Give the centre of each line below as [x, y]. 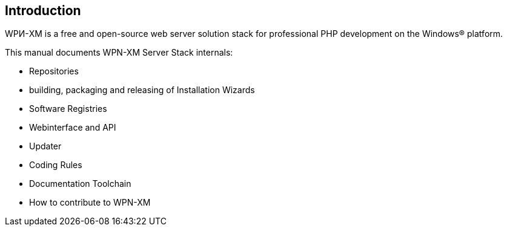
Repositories [54, 71]
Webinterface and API [73, 128]
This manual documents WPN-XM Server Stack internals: [119, 53]
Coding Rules [56, 165]
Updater [45, 146]
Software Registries [68, 109]
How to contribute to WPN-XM [90, 203]
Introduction [43, 11]
